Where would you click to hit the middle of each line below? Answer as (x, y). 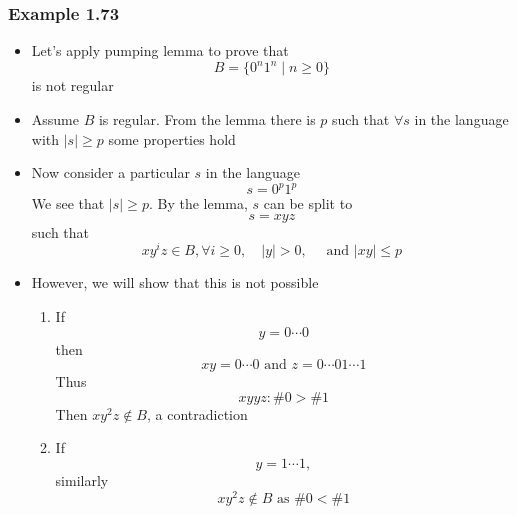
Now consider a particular (110, 172)
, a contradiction (197, 413)
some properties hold (172, 138)
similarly (82, 480)
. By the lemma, (198, 203)
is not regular (72, 85)
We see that (68, 203)
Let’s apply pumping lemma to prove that (160, 50)
